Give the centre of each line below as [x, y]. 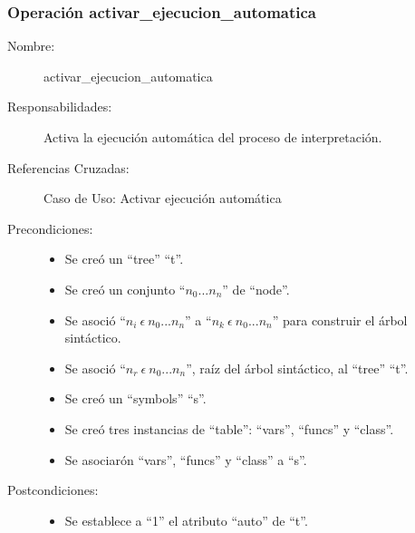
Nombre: [31, 46]
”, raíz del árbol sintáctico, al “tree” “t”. [297, 368]
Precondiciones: [50, 228]
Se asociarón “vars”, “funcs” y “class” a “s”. [186, 459]
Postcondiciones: [53, 490]
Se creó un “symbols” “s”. [135, 398]
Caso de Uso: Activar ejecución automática [163, 198]
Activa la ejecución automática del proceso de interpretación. [213, 137]
